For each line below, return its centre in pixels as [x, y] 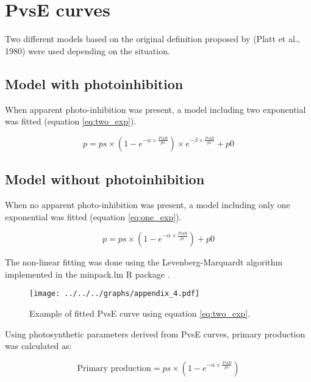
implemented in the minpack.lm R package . [88, 274]
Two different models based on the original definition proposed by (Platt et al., [152, 39]
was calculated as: [38, 346]
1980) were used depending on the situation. [88, 50]
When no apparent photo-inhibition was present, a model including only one [148, 204]
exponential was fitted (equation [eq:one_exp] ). [93, 216]
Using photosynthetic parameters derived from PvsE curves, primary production [155, 333]
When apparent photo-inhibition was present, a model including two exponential [155, 109]
